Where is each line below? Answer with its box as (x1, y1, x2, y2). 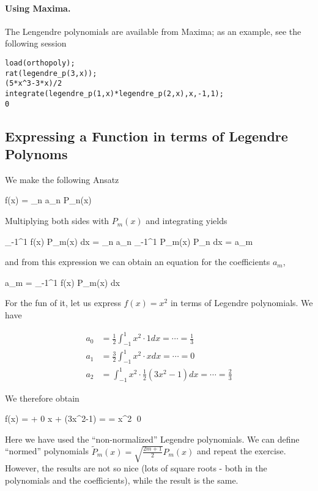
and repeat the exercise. (197, 444, 286, 457)
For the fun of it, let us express (5, 296, 121, 309)
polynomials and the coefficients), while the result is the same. (5, 473, 239, 486)
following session (5, 37, 67, 50)
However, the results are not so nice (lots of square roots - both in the (5, 462, 267, 474)
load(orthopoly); (5, 58, 75, 67)
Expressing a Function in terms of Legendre (5, 126, 288, 145)
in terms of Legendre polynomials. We (170, 296, 313, 309)
